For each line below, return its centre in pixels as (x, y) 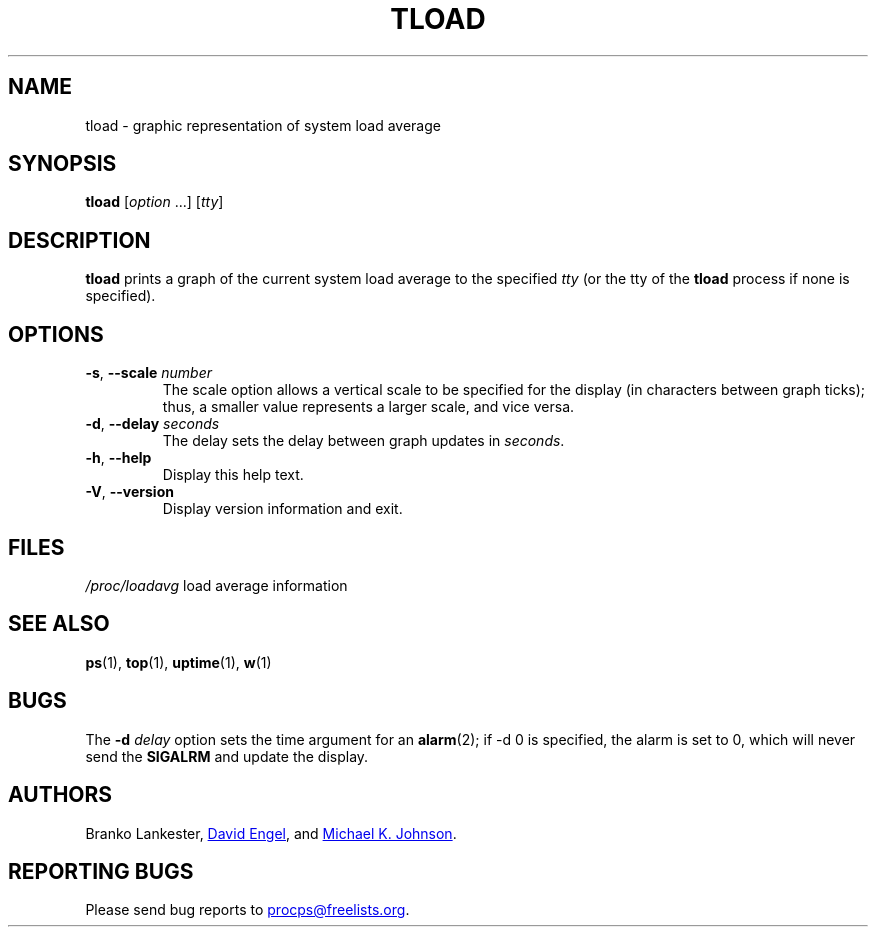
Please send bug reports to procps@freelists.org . (247, 910)
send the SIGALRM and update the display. (227, 756)
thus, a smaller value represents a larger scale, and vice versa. (368, 407)
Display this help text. (233, 475)
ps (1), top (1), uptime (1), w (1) (178, 662)
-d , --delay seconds (152, 424)
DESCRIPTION (79, 240)
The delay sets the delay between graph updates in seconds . (363, 441)
